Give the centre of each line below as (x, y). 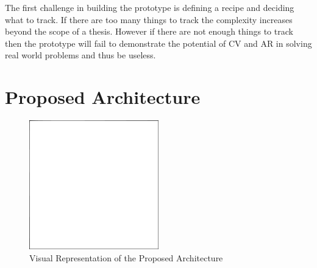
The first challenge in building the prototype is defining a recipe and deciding (150, 7)
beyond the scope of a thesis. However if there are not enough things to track (149, 31)
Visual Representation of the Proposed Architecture (126, 257)
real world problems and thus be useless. (80, 55)
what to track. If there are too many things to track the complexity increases (149, 19)
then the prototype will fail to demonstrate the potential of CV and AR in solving (158, 43)
